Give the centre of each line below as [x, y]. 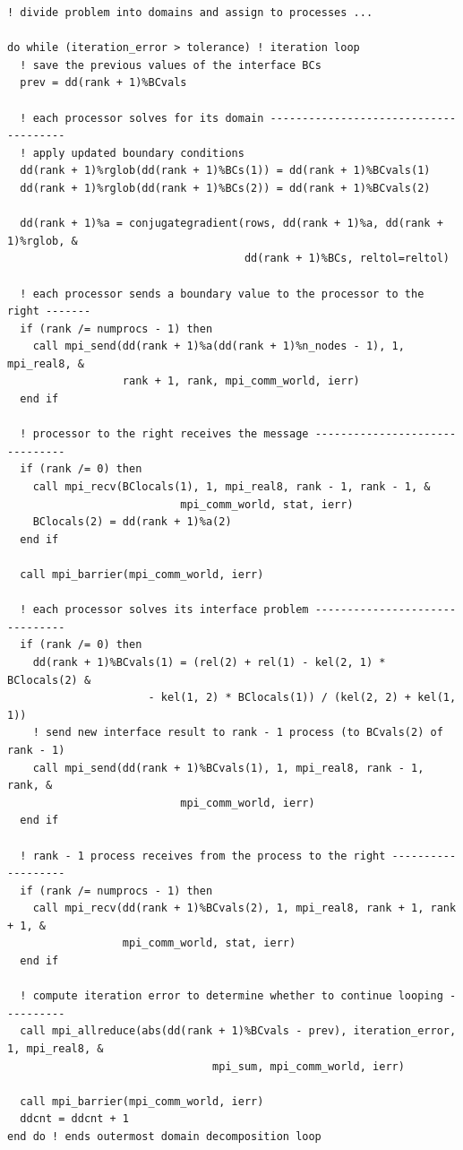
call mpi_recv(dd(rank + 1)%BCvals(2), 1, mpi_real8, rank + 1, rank [244, 908]
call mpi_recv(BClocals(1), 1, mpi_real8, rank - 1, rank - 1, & [231, 487]
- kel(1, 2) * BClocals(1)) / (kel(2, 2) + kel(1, [302, 698]
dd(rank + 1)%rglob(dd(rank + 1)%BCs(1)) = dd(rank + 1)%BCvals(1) [225, 171]
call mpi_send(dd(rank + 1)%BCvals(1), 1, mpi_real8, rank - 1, [228, 768]
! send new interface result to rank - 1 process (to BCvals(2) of [238, 733]
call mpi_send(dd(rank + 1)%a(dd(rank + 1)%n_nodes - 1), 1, [219, 346]
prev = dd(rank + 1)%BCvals [103, 83]
